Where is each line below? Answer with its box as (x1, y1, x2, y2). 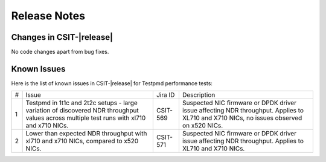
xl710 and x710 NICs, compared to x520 (25, 137, 139, 145)
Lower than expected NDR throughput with (25, 129, 147, 138)
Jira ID (156, 91, 175, 99)
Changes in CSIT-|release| (11, 32, 113, 42)
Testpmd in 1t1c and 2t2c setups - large (25, 99, 138, 107)
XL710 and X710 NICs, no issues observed (182, 114, 302, 122)
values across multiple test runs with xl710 (25, 114, 146, 122)
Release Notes (11, 9, 86, 22)
